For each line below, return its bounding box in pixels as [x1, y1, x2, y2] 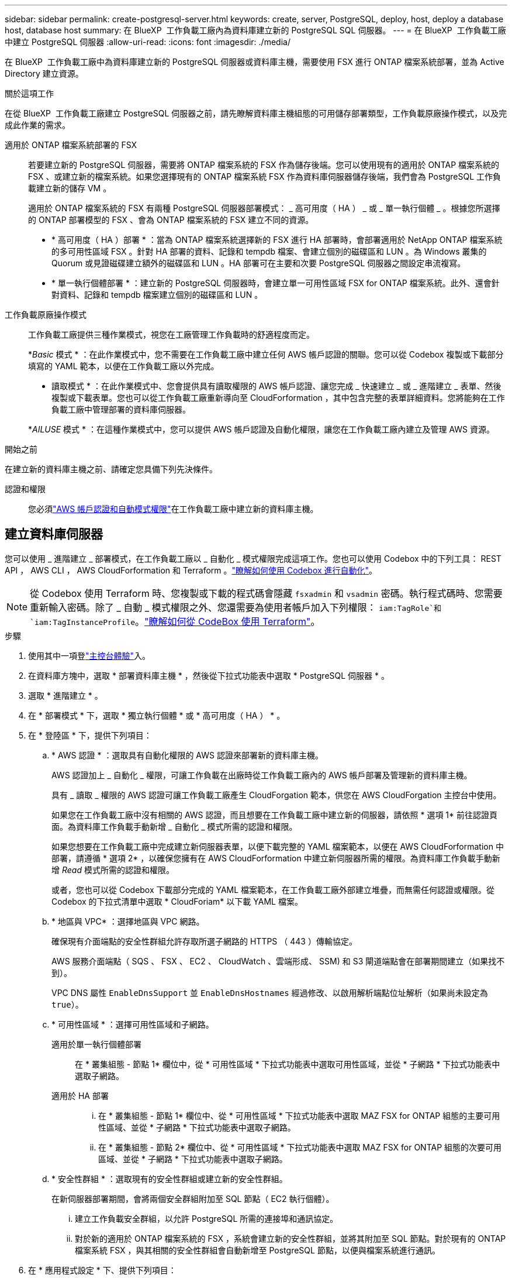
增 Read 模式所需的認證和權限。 [51, 864, 174, 875]
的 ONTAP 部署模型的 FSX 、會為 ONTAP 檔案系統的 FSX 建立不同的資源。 [28, 215, 314, 225]
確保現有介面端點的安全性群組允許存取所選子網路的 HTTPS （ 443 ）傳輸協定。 [51, 936, 357, 946]
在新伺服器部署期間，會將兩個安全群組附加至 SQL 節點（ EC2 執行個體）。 [51, 1193, 334, 1204]
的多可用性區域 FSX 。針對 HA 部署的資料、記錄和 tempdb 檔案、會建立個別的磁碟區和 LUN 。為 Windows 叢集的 [51, 246, 487, 256]
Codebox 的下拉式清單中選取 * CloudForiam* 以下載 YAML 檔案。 [51, 896, 303, 906]
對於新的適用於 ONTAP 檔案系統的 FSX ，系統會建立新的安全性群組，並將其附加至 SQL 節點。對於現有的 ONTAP [75, 1233, 506, 1243]
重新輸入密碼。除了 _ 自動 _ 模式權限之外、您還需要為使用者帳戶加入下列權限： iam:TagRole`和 [30, 601, 442, 613]
